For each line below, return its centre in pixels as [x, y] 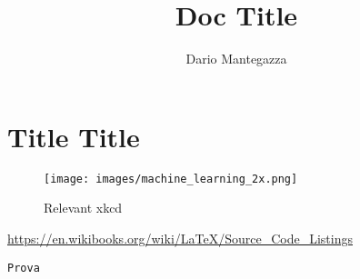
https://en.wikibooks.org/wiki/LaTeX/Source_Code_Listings [180, 238]
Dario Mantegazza [236, 59]
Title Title [74, 136]
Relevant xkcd [83, 208]
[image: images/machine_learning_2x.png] [171, 179]
